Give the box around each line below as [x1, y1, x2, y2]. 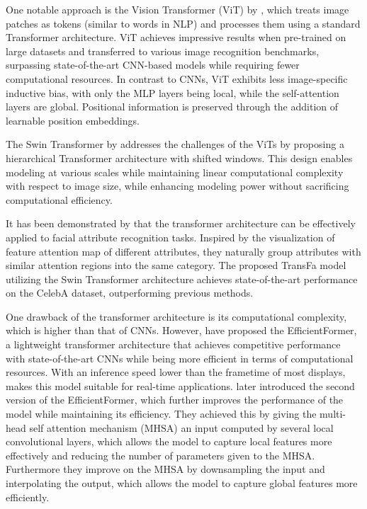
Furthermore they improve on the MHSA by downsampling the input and [6, 462, 325, 476]
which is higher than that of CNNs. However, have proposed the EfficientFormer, [6, 323, 357, 338]
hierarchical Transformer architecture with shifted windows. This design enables [6, 150, 353, 165]
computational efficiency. [6, 192, 113, 207]
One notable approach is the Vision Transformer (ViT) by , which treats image [6, 2, 349, 16]
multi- [320, 406, 346, 421]
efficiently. [6, 489, 50, 504]
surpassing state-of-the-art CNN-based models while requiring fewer [6, 57, 300, 72]
